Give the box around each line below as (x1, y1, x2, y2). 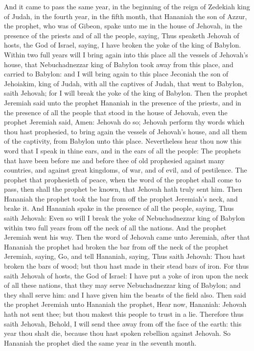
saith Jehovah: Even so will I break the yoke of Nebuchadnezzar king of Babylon (4, 213, 245, 223)
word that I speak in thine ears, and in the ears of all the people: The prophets (4, 145, 241, 155)
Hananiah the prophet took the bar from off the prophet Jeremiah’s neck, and (4, 193, 238, 203)
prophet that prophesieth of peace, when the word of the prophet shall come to (4, 174, 241, 184)
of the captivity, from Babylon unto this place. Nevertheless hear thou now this (4, 136, 242, 146)
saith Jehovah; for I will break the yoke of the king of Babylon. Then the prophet (4, 88, 248, 98)
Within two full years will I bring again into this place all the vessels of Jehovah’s (4, 49, 248, 59)
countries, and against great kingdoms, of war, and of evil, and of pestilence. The (4, 165, 247, 175)
